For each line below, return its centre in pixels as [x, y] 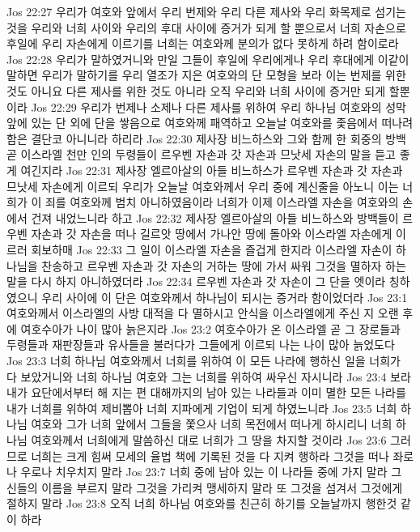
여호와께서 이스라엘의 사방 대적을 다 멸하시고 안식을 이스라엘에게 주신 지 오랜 [203, 313]
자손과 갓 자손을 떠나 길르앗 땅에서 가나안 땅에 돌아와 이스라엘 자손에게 [212, 234]
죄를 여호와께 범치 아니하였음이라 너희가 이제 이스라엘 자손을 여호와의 [222, 202]
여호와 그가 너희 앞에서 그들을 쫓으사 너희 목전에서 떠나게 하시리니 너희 [212, 424]
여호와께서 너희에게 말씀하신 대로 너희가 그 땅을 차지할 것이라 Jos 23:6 [209, 440]
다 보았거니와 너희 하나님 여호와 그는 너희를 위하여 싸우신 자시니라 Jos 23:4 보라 [209, 376]
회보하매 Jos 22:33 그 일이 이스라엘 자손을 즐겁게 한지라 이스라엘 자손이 [212, 249]
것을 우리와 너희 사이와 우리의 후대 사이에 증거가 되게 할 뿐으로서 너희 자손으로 [206, 27]
